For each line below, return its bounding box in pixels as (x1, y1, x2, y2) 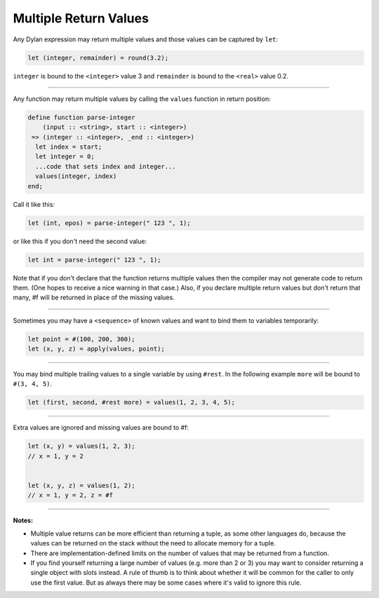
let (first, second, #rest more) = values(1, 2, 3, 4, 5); (27, 398, 235, 407)
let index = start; (35, 143, 102, 151)
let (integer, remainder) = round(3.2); (27, 53, 168, 62)
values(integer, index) (35, 172, 117, 180)
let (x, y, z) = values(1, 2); (27, 481, 136, 489)
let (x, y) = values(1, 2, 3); (27, 442, 136, 450)
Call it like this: (13, 200, 55, 208)
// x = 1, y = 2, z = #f (27, 491, 114, 499)
